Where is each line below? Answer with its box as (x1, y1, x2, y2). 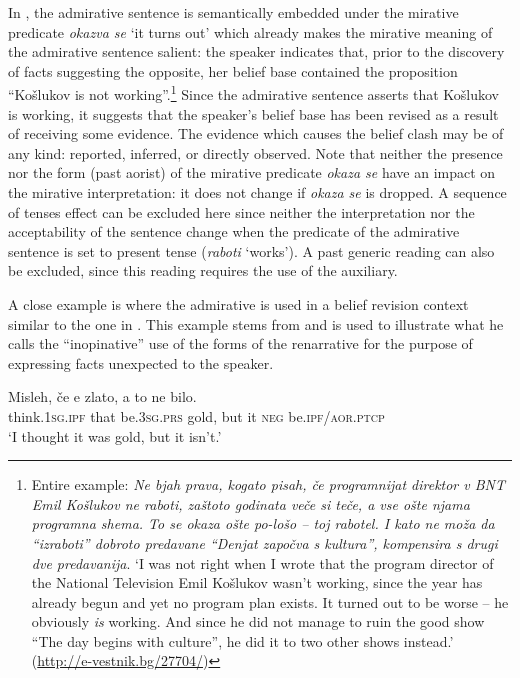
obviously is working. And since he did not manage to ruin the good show (31, 611, 485, 632)
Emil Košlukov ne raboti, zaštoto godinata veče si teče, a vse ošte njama (31, 493, 470, 514)
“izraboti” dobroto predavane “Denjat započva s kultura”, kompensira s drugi (31, 532, 498, 553)
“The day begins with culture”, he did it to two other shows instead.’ (31, 630, 454, 651)
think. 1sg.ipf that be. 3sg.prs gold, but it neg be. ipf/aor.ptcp (8, 405, 385, 426)
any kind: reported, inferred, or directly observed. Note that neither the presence (8, 142, 503, 163)
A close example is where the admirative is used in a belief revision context (8, 293, 469, 314)
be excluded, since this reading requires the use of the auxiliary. (8, 260, 398, 281)
